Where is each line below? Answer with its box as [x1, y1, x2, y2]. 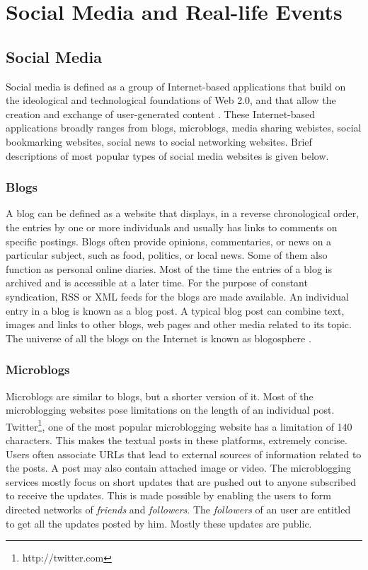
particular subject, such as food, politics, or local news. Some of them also [6, 248, 328, 262]
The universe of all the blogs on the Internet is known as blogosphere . [6, 330, 311, 345]
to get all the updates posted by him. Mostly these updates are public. [6, 516, 312, 530]
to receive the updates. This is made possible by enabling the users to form [6, 488, 331, 503]
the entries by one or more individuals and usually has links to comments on [6, 219, 338, 234]
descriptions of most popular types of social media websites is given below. [6, 148, 329, 163]
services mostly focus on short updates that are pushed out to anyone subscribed [6, 474, 357, 489]
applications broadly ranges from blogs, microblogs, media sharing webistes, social [6, 120, 362, 135]
